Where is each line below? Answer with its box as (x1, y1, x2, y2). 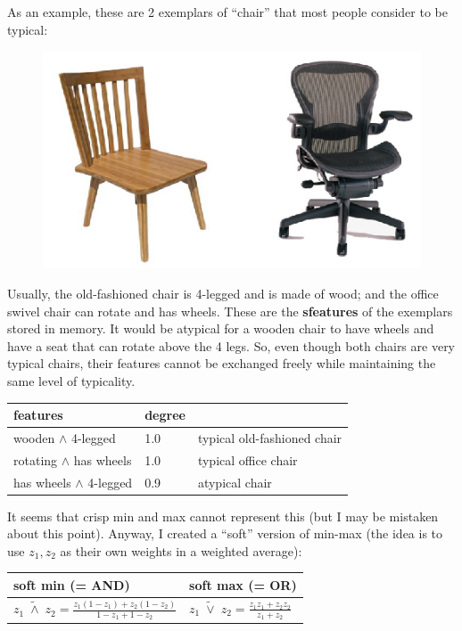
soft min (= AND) (13, 575, 130, 594)
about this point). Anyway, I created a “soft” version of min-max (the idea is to (7, 524, 443, 543)
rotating (13, 450, 58, 469)
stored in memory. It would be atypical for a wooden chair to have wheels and (7, 319, 434, 338)
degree (144, 406, 186, 424)
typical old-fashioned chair (197, 428, 342, 447)
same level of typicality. (7, 371, 136, 389)
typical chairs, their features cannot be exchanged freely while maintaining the (7, 354, 436, 373)
